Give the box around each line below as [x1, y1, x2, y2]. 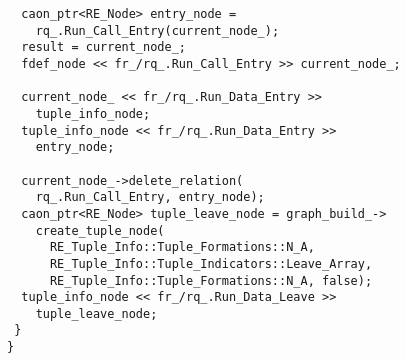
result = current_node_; [21, 40, 186, 55]
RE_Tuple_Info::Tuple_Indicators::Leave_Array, [49, 256, 373, 271]
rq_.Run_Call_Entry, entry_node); [35, 190, 265, 205]
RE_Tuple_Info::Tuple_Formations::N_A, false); [49, 273, 373, 288]
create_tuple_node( [35, 223, 165, 238]
